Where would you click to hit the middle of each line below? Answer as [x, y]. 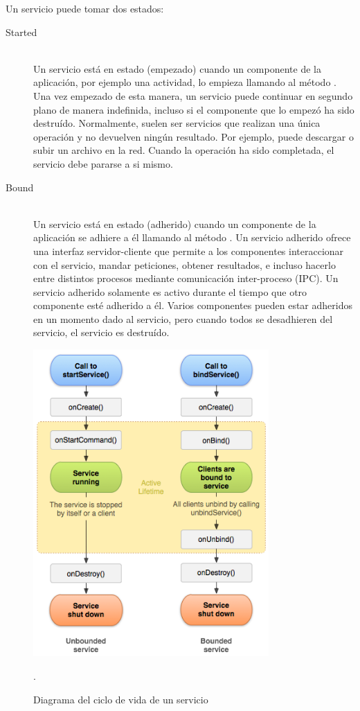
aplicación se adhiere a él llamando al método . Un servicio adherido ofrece [192, 237]
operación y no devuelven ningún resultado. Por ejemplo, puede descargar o [193, 136]
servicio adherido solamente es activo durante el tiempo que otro [170, 291]
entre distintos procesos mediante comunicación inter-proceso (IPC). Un [186, 278]
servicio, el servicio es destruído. [101, 332]
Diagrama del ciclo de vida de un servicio [121, 699]
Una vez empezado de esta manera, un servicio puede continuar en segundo [193, 95]
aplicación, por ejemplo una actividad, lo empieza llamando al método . [185, 82]
